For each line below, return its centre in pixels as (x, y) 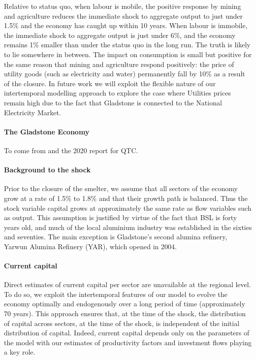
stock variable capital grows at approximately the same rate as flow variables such (128, 208)
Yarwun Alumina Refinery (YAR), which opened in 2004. (90, 246)
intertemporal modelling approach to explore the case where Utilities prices (117, 93)
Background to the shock (48, 170)
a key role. (20, 352)
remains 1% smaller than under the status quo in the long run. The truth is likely (127, 45)
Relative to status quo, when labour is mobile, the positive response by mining (123, 6)
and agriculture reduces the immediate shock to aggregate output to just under (123, 16)
